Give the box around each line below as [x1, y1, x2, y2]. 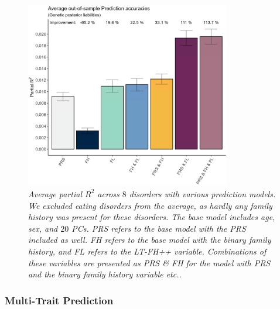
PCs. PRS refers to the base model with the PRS [71, 222, 246, 234]
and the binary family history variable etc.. [28, 268, 182, 280]
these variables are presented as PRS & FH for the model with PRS [28, 256, 271, 269]
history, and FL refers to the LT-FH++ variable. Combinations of [28, 245, 267, 257]
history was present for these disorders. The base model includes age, [28, 211, 275, 223]
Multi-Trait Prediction [5, 293, 114, 307]
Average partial [28, 187, 82, 200]
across [97, 187, 119, 200]
